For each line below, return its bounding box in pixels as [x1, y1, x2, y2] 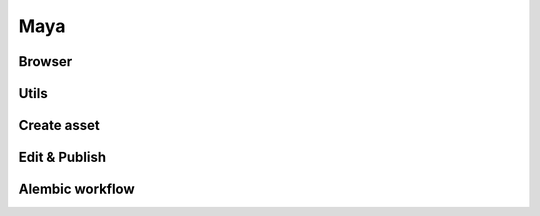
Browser [18, 53, 73, 70]
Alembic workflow [18, 181, 135, 198]
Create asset [18, 117, 100, 134]
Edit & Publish [18, 149, 107, 166]
